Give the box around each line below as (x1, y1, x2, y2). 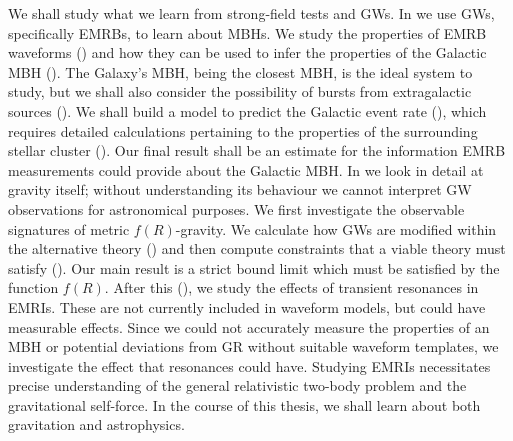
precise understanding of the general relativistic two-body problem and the (8, 375, 467, 396)
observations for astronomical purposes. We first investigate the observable (8, 198, 465, 219)
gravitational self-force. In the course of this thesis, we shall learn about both (8, 394, 481, 415)
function (8, 277, 59, 298)
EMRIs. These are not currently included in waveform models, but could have (8, 296, 486, 317)
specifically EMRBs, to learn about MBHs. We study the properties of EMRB (8, 22, 487, 43)
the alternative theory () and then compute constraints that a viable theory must (8, 238, 506, 259)
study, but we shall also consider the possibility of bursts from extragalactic (8, 81, 472, 102)
